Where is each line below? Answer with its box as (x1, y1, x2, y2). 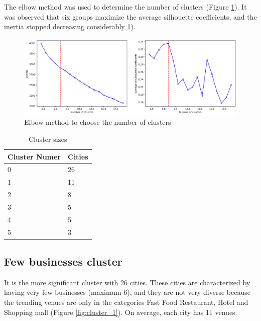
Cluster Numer (8, 151, 61, 162)
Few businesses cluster (4, 254, 122, 269)
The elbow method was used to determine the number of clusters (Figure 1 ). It (4, 2, 247, 12)
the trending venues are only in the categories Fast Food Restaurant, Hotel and (4, 297, 248, 307)
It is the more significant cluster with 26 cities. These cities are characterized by (4, 277, 250, 287)
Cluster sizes (29, 133, 67, 144)
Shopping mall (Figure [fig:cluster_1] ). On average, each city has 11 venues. (4, 306, 237, 317)
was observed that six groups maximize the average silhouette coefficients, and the (4, 11, 257, 22)
